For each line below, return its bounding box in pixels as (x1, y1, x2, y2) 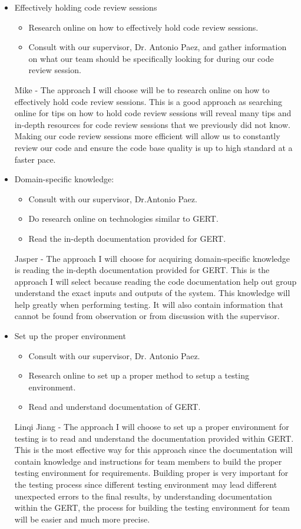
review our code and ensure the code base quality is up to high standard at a (14, 141, 293, 153)
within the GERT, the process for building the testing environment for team (14, 501, 290, 514)
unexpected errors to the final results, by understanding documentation (14, 489, 272, 502)
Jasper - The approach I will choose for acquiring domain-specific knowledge (14, 252, 290, 264)
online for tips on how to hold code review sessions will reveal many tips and (14, 107, 292, 119)
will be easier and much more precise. (14, 512, 150, 525)
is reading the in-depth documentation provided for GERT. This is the (14, 264, 270, 276)
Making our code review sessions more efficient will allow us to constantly (14, 130, 280, 142)
